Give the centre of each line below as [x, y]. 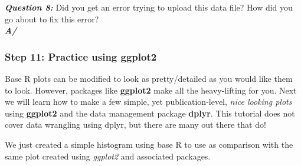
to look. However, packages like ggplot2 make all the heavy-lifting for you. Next [151, 90]
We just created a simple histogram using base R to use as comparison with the [149, 144]
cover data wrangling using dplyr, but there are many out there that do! [135, 124]
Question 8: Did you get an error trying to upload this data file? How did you [149, 7]
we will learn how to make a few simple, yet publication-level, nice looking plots [148, 102]
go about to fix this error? [52, 19]
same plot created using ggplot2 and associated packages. [108, 156]
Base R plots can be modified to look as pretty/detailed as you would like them [149, 78]
